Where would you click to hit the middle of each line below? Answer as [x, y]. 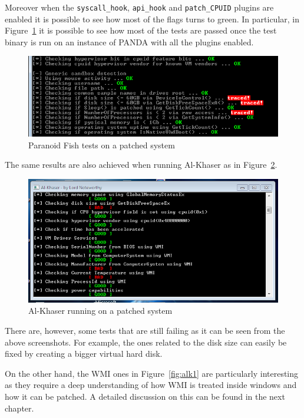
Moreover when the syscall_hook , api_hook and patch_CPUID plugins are [139, 7]
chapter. [19, 408]
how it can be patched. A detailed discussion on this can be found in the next [145, 396]
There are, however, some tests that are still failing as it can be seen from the [145, 330]
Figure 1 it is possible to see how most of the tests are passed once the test [141, 30]
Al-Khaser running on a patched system [100, 311]
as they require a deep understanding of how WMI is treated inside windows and [151, 385]
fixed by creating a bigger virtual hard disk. [84, 354]
